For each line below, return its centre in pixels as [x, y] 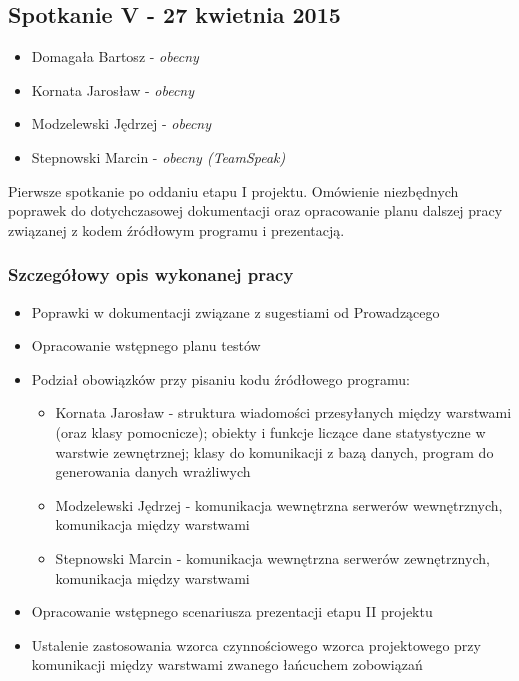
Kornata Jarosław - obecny [113, 89]
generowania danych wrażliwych [153, 471]
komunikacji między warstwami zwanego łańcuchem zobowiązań [227, 664]
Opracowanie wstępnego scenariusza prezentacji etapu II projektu [232, 611]
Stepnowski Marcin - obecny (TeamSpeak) [158, 156]
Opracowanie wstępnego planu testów [146, 345]
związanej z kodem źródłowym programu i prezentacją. [176, 229]
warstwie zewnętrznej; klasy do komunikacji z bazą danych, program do [274, 451]
